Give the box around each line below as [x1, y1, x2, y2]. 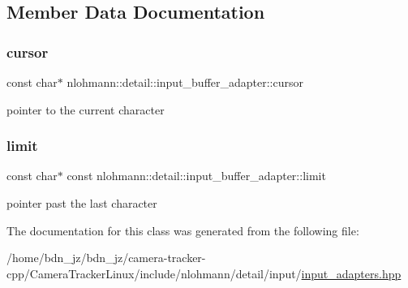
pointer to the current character [6, 101, 165, 118]
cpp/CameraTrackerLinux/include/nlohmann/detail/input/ [6, 264, 302, 282]
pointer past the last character [6, 195, 157, 211]
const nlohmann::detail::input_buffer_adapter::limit [67, 167, 326, 184]
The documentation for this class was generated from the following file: [6, 221, 359, 239]
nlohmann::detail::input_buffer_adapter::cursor [67, 74, 304, 90]
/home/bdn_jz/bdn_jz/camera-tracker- [6, 249, 206, 266]
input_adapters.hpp [301, 264, 402, 282]
